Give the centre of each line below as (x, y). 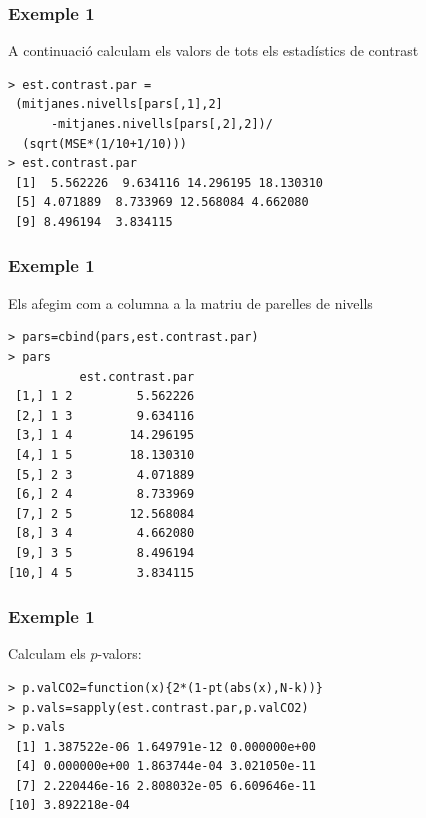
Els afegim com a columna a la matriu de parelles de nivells (190, 302)
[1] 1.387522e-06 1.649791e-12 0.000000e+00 (165, 746)
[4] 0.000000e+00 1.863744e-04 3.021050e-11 (165, 766)
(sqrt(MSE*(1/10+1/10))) (104, 143)
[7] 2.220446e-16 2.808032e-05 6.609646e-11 (165, 785)
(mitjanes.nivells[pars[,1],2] (119, 104)
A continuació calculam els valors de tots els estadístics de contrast (213, 50)
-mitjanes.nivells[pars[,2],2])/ (161, 124)
